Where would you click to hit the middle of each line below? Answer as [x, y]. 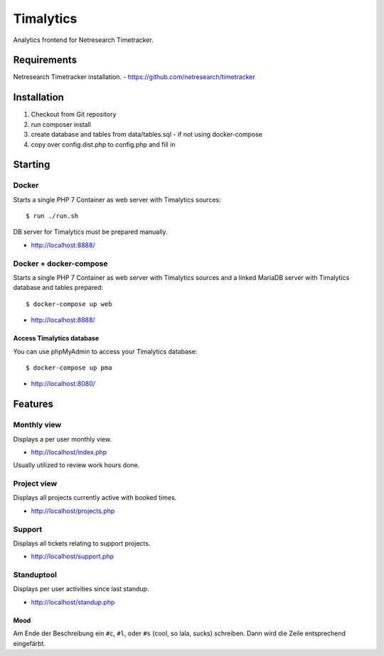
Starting [32, 165]
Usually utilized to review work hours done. [76, 465]
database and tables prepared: [58, 288]
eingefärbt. [30, 643]
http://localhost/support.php [72, 556]
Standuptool [35, 575]
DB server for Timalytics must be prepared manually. [90, 232]
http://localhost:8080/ [63, 384]
